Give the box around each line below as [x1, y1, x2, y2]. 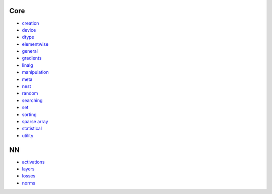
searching [22, 97, 43, 103]
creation [22, 20, 39, 26]
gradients [22, 55, 42, 61]
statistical [22, 126, 42, 132]
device [22, 27, 36, 33]
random [22, 90, 38, 96]
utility [22, 132, 34, 138]
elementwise [22, 41, 49, 47]
